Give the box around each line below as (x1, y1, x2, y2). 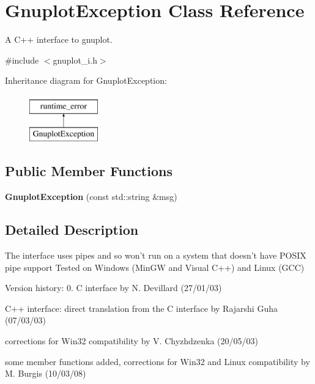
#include (5, 53, 39, 66)
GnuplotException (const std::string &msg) (5, 190, 177, 203)
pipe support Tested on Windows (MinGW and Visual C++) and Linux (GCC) (5, 260, 305, 273)
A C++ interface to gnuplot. (5, 33, 113, 46)
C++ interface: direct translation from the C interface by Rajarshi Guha (5, 301, 278, 314)
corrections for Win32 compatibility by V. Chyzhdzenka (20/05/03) (5, 334, 258, 347)
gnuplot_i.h (53, 53, 97, 66)
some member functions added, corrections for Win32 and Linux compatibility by (5, 355, 310, 367)
